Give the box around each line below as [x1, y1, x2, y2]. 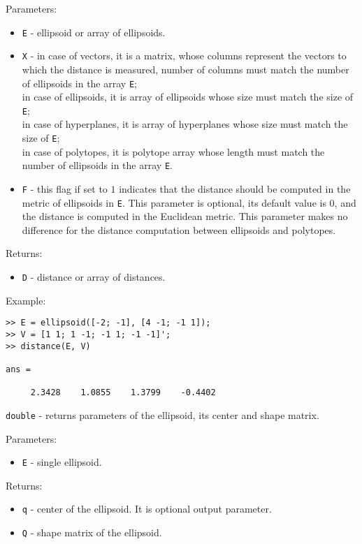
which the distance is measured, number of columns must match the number [22, 61, 349, 76]
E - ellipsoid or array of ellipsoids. [22, 24, 166, 39]
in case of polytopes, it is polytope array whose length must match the [22, 144, 325, 159]
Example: [6, 293, 46, 307]
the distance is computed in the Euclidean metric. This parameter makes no [22, 209, 348, 223]
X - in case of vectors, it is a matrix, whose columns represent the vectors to [22, 48, 347, 63]
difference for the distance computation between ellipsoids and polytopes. [22, 222, 336, 237]
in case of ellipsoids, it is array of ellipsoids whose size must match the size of [22, 89, 354, 104]
